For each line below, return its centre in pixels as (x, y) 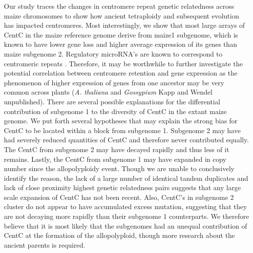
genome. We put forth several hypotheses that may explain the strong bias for (121, 121)
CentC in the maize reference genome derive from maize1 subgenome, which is (121, 34)
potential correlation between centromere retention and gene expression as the (121, 73)
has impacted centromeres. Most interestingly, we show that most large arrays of (125, 25)
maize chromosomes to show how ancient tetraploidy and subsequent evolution (122, 15)
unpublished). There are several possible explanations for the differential (112, 101)
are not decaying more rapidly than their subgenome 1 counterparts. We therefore (126, 216)
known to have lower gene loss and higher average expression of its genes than (121, 44)
